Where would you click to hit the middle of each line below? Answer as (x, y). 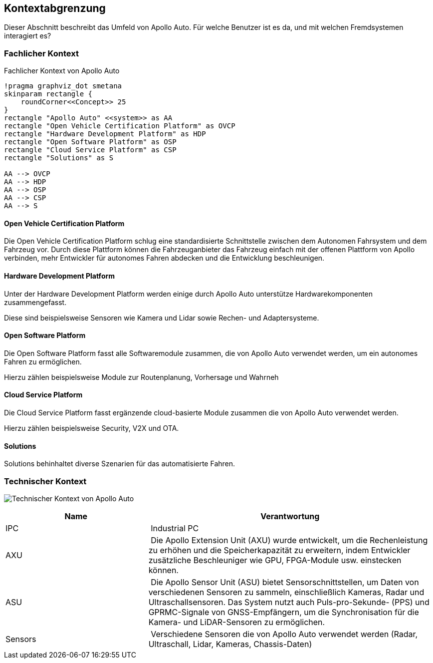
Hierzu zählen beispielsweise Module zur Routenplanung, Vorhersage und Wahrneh (141, 377)
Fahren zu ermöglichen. (43, 361)
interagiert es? (28, 36)
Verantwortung (290, 516)
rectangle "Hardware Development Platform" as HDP (105, 134)
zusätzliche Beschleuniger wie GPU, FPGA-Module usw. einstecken (275, 560)
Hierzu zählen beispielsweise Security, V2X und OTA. (92, 428)
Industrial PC (175, 528)
